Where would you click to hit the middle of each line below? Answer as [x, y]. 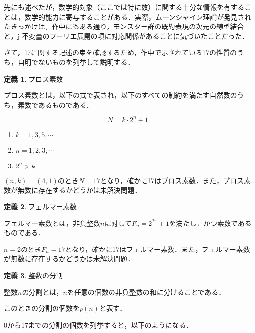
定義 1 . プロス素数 [33, 78]
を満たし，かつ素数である [210, 223]
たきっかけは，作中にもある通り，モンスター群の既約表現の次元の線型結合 [124, 26]
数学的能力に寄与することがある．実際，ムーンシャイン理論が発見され [138, 16]
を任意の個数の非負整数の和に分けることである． [146, 291]
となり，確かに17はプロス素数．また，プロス [172, 180]
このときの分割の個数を [42, 308]
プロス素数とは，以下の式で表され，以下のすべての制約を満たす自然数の [121, 95]
